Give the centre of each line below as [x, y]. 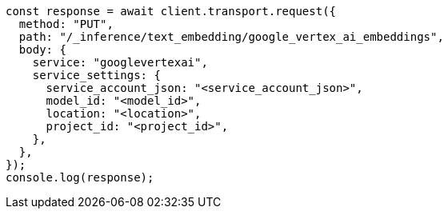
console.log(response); [80, 177]
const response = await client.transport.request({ [171, 11]
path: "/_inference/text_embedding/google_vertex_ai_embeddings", [231, 37]
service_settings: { [96, 75]
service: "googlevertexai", [120, 62]
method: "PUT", [66, 24]
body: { [42, 50]
